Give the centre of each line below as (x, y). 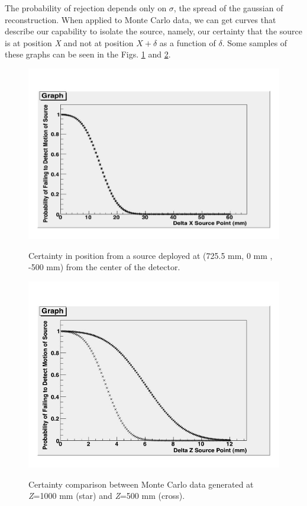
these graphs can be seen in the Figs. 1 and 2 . (88, 54)
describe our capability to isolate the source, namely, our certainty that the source (153, 31)
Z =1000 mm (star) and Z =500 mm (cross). (107, 496)
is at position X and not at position (69, 42)
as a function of (188, 42)
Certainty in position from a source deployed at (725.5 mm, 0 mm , (151, 255)
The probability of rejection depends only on (86, 8)
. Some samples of (255, 42)
